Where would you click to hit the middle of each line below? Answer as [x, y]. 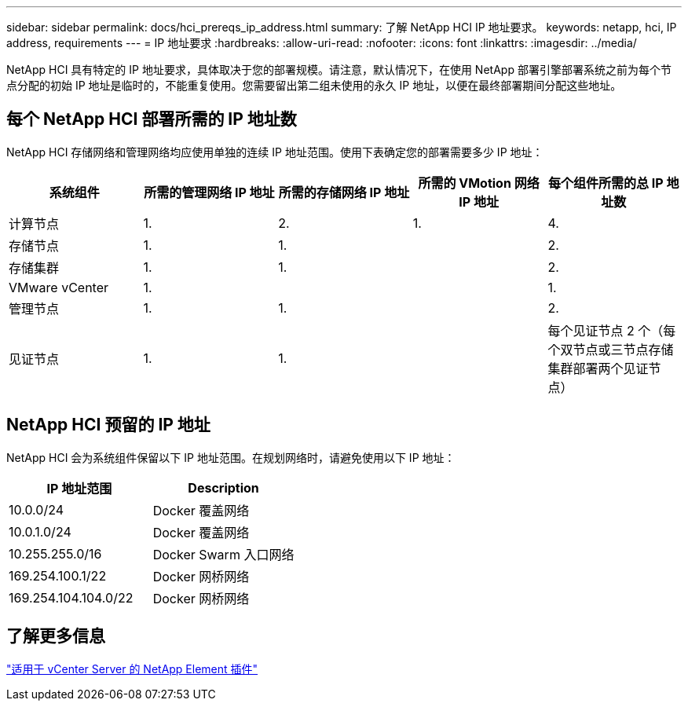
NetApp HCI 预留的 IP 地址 [108, 425]
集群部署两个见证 [598, 368]
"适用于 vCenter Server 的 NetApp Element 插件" [132, 669]
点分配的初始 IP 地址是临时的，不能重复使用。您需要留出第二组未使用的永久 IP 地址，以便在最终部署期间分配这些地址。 [314, 85]
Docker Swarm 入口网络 [223, 554]
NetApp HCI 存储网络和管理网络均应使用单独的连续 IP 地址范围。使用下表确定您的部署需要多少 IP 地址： [275, 152]
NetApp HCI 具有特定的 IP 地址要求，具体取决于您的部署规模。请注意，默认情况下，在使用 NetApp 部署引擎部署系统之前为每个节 [339, 70]
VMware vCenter [59, 287]
